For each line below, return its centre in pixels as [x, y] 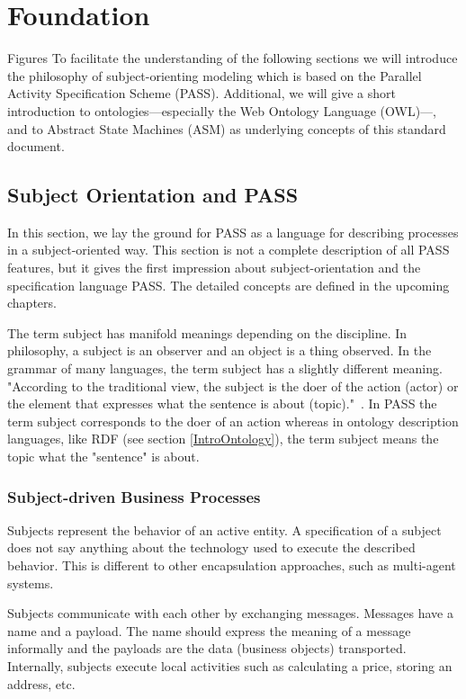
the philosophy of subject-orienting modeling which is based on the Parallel [215, 75]
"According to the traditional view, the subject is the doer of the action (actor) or [233, 385]
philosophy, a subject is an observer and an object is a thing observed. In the [220, 350]
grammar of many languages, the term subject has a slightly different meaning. [225, 368]
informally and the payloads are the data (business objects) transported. [207, 648]
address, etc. [41, 683]
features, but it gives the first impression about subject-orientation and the [214, 268]
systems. [31, 582]
